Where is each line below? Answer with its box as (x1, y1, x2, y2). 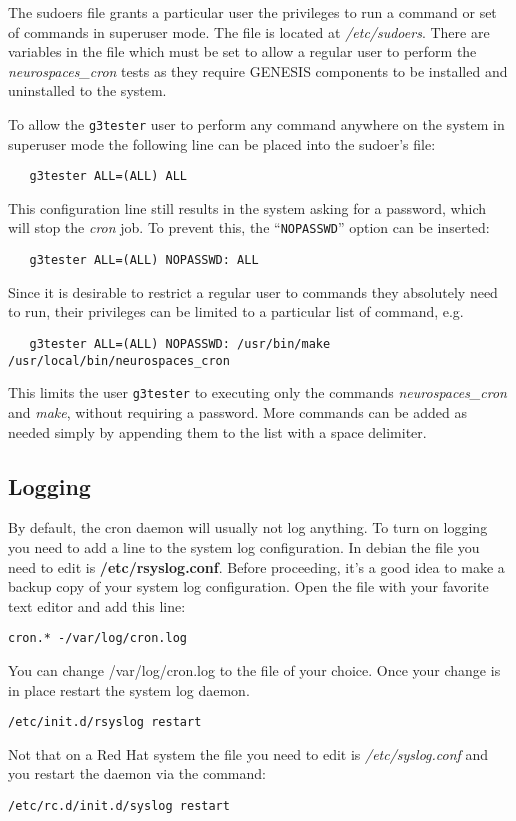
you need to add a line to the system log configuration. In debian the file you (8, 536, 480, 557)
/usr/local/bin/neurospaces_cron (8, 353, 230, 368)
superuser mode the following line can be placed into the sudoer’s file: (8, 133, 436, 154)
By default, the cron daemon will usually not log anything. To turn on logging (8, 517, 488, 538)
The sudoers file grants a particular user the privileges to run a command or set (8, 2, 497, 22)
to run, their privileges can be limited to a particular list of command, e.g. (8, 301, 464, 322)
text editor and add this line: (8, 595, 186, 616)
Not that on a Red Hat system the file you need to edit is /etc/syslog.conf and (8, 743, 489, 764)
